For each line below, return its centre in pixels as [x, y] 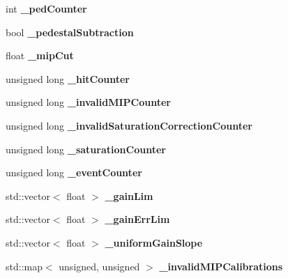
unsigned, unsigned [99, 266]
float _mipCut [40, 55]
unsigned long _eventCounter [74, 172]
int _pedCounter [46, 8]
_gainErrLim [137, 219]
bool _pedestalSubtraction [70, 32]
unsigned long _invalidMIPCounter [88, 102]
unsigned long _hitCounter [68, 78]
